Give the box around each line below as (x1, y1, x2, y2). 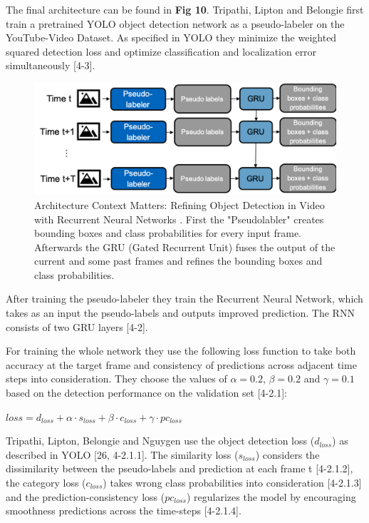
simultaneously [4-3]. (6, 58, 95, 73)
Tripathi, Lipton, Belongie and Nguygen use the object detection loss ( (6, 433, 315, 448)
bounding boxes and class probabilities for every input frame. (34, 225, 302, 240)
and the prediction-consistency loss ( (6, 489, 165, 504)
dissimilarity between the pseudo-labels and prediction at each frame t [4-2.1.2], (6, 461, 353, 476)
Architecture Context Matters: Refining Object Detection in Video (34, 197, 325, 212)
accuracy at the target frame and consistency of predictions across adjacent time (6, 357, 357, 372)
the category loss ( (6, 475, 86, 489)
